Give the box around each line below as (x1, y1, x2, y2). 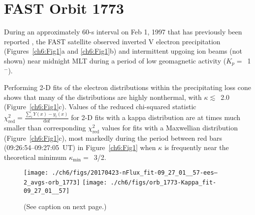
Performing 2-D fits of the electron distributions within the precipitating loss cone (4, 82, 251, 92)
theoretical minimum (4, 152, 67, 162)
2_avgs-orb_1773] (24, 179, 80, 186)
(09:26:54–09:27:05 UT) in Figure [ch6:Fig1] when (4, 142, 156, 153)
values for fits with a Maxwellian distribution (101, 122, 238, 132)
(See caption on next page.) (24, 201, 107, 212)
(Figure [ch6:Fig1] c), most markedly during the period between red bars (4, 132, 222, 143)
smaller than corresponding (4, 122, 86, 132)
